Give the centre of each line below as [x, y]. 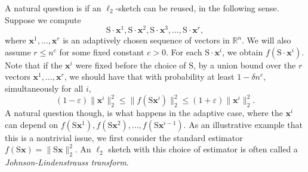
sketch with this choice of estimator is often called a [203, 149]
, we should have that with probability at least [149, 76]
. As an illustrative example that [243, 124]
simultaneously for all [44, 88]
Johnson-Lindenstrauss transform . [67, 162]
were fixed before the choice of [131, 65]
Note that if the [34, 65]
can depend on [32, 124]
